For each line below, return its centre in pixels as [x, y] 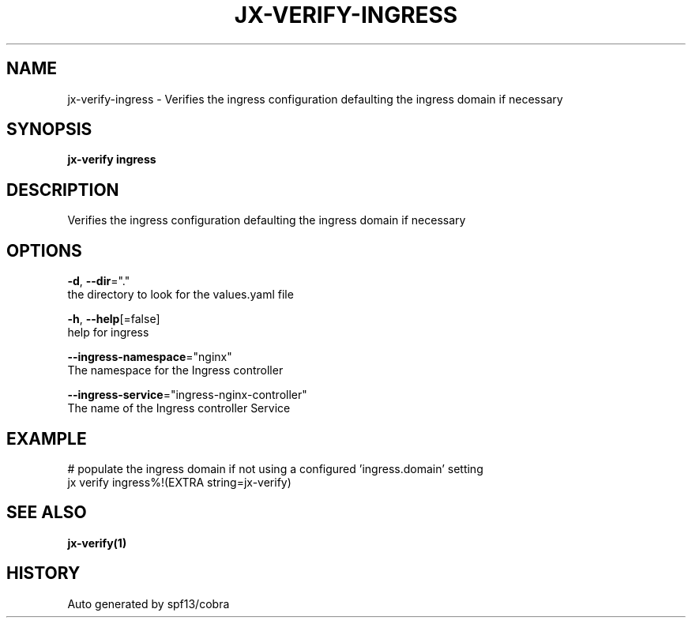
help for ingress [108, 333]
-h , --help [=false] [114, 319]
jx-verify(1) [97, 543]
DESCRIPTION [63, 190]
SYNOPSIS [49, 130]
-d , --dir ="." [99, 281]
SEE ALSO [47, 513]
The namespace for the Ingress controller [175, 370]
